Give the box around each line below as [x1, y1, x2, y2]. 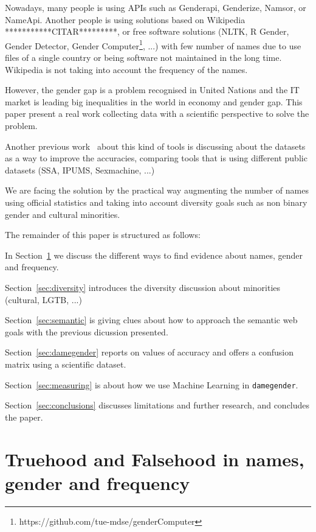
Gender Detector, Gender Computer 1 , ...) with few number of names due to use [5, 37, 301, 52]
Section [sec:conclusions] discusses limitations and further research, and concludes [5, 399, 310, 411]
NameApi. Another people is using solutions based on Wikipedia [5, 13, 246, 26]
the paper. [5, 410, 43, 423]
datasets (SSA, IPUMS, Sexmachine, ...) [5, 163, 155, 176]
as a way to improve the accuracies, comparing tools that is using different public [5, 152, 307, 164]
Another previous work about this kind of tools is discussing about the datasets [5, 139, 306, 152]
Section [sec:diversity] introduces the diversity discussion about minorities [5, 281, 281, 293]
